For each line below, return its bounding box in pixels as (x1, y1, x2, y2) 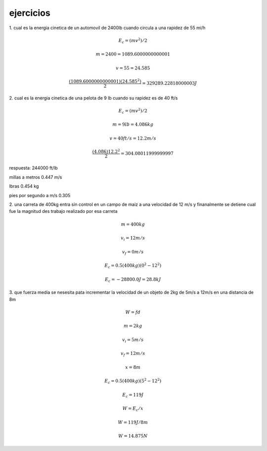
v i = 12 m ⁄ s (120, 235, 145, 242)
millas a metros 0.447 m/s (9, 174, 62, 180)
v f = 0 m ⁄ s (122, 249, 144, 256)
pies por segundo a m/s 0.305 (9, 192, 71, 198)
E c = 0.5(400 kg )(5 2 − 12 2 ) (104, 377, 162, 385)
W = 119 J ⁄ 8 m (118, 419, 148, 425)
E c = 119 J (122, 392, 144, 399)
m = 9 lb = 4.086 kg (112, 122, 153, 127)
